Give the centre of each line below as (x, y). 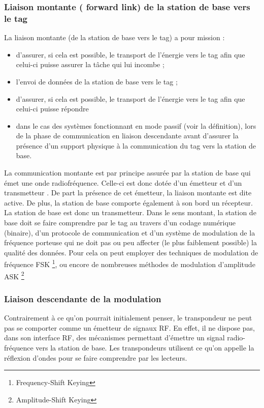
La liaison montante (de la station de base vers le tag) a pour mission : (114, 37)
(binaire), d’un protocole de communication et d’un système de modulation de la (130, 232)
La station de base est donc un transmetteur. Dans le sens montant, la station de (130, 212)
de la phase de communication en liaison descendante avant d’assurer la (127, 136)
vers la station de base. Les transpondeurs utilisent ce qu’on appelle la (145, 347)
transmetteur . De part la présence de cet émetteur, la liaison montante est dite (128, 193)
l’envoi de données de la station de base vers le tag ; (97, 81)
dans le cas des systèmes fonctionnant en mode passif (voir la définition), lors (136, 125)
